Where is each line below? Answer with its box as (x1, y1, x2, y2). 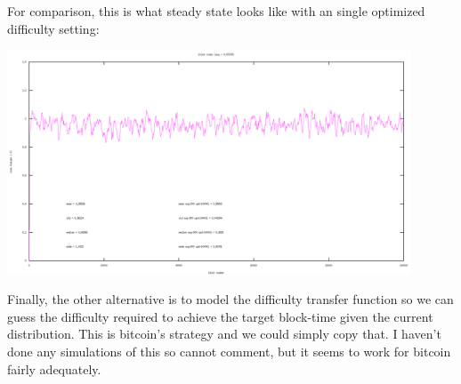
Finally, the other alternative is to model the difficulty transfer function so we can (7, 290, 454, 308)
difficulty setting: (7, 19, 100, 37)
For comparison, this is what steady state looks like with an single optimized (7, 2, 425, 20)
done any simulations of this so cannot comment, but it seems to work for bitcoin (7, 342, 451, 361)
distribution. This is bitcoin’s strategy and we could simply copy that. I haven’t (7, 324, 441, 343)
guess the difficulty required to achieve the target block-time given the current (7, 307, 433, 325)
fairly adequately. (7, 359, 101, 378)
